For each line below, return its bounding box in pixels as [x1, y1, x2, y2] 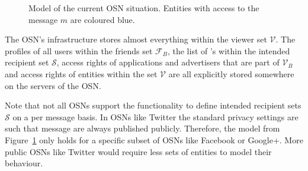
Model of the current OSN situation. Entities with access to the [28, 2, 259, 14]
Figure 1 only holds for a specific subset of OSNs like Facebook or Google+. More [5, 133, 303, 146]
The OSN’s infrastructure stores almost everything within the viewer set [5, 33, 267, 45]
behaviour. [5, 157, 43, 169]
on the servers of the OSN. [5, 79, 101, 91]
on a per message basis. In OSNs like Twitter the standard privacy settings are [12, 110, 299, 123]
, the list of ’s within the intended [167, 44, 290, 57]
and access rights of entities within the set [5, 67, 158, 80]
